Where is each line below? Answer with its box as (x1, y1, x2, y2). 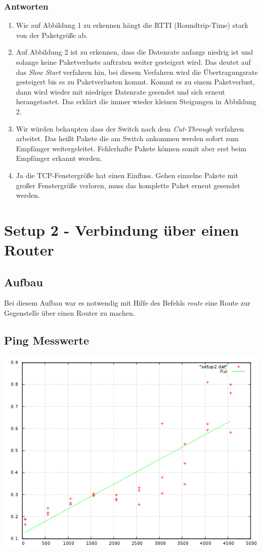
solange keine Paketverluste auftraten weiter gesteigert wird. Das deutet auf (16, 57, 251, 67)
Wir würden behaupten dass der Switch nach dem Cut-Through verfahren (16, 123, 244, 134)
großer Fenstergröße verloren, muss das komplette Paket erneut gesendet (16, 180, 240, 190)
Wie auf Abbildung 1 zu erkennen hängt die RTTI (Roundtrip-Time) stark (16, 20, 248, 30)
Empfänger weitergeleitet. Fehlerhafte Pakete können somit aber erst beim (16, 143, 246, 153)
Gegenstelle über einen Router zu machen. (4, 308, 135, 318)
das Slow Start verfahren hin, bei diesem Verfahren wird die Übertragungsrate (16, 66, 258, 77)
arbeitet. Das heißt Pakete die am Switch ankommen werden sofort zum (16, 133, 239, 144)
